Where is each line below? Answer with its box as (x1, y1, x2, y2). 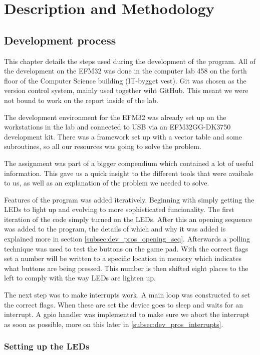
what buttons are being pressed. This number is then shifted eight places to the (4, 262, 248, 273)
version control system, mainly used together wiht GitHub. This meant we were (4, 85, 248, 95)
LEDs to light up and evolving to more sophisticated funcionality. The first (4, 204, 234, 214)
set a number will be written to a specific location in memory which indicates (4, 253, 241, 263)
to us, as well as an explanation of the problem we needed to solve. (4, 177, 209, 188)
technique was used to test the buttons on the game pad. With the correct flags (4, 243, 248, 253)
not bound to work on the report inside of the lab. (4, 94, 158, 105)
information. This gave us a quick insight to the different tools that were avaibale (4, 167, 253, 178)
